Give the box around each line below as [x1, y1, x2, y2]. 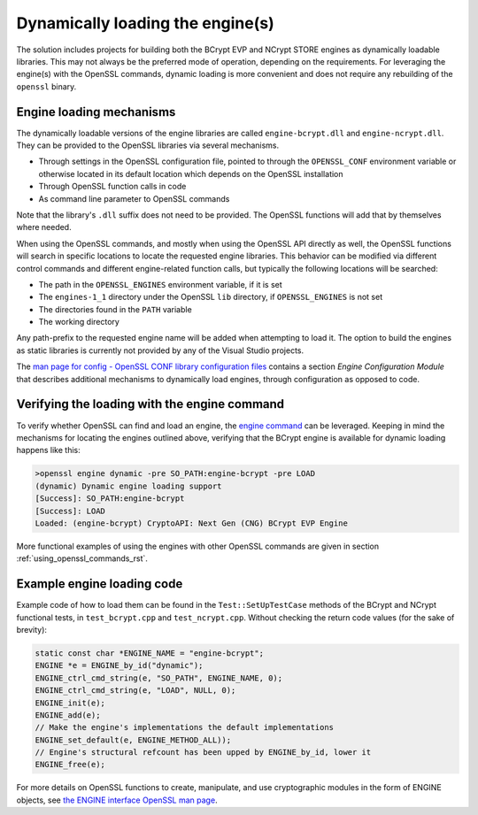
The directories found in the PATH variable [38, 304, 192, 314]
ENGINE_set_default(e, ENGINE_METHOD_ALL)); [35, 734, 232, 745]
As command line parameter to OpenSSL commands [38, 193, 230, 204]
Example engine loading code [16, 576, 183, 592]
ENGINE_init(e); [35, 697, 106, 708]
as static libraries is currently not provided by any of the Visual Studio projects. [16, 345, 305, 356]
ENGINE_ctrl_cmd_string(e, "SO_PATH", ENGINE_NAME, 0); [35, 673, 283, 683]
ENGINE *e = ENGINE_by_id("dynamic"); [35, 660, 204, 671]
